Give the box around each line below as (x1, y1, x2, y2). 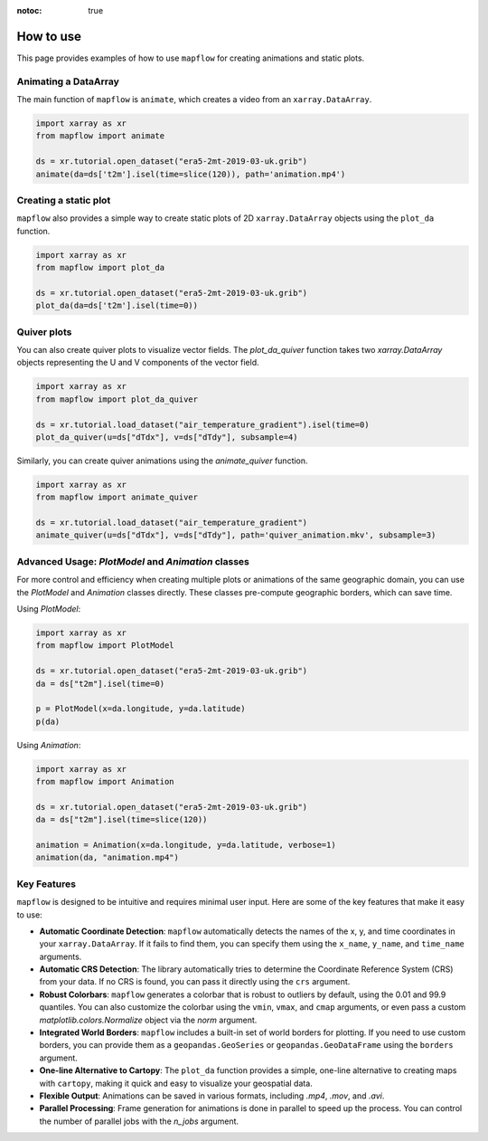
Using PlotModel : (16, 603, 81, 614)
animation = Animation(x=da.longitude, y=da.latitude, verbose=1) (35, 840, 336, 851)
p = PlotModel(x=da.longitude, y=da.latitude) (35, 704, 246, 714)
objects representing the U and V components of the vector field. (16, 357, 259, 368)
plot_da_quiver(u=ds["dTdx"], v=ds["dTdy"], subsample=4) (35, 432, 298, 442)
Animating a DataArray (16, 75, 119, 88)
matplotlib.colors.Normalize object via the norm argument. (39, 1014, 258, 1025)
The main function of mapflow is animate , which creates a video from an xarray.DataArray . (16, 94, 372, 105)
